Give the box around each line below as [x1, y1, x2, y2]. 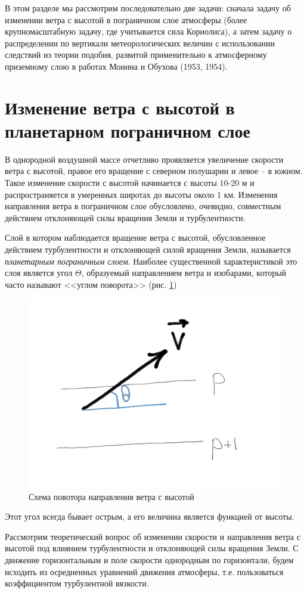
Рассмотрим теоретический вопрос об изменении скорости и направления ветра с [5, 530, 300, 542]
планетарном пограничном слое [5, 118, 250, 142]
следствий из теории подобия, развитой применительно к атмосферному [5, 48, 267, 61]
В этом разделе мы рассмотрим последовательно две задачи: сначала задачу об [5, 2, 291, 14]
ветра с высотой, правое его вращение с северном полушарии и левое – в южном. [5, 164, 303, 177]
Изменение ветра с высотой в [5, 95, 235, 119]
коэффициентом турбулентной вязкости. [5, 577, 149, 589]
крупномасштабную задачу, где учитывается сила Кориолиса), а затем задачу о [5, 25, 292, 38]
